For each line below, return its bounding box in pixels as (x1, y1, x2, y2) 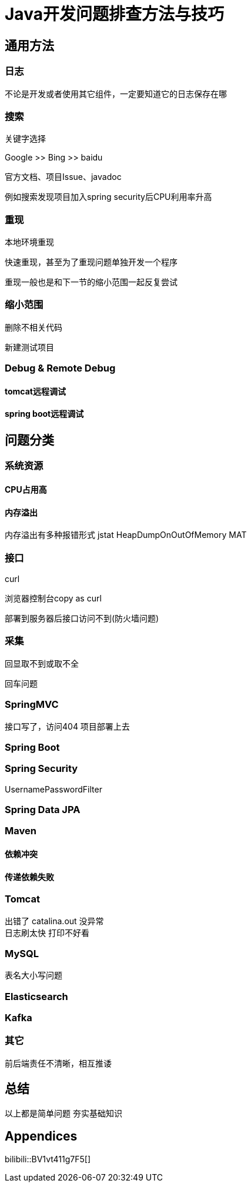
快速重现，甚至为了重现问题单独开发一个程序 (5, 257, 178, 268)
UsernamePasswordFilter (5, 784, 102, 794)
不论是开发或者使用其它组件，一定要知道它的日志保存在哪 (5, 88, 227, 99)
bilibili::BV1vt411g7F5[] (5, 1153, 91, 1164)
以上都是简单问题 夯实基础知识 (5, 1108, 122, 1118)
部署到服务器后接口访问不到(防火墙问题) (5, 613, 159, 623)
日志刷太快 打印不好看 (5, 927, 89, 938)
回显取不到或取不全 (5, 658, 79, 668)
